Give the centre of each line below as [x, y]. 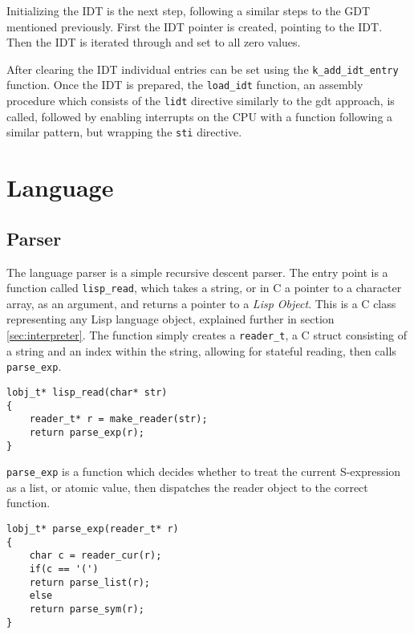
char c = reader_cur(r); [95, 556]
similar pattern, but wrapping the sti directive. [124, 132]
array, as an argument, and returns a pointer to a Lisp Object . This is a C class [201, 303]
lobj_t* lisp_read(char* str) [87, 392]
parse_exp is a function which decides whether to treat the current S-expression [204, 471]
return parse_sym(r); [87, 609]
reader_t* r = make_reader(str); [118, 419]
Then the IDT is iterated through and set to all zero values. [154, 42]
